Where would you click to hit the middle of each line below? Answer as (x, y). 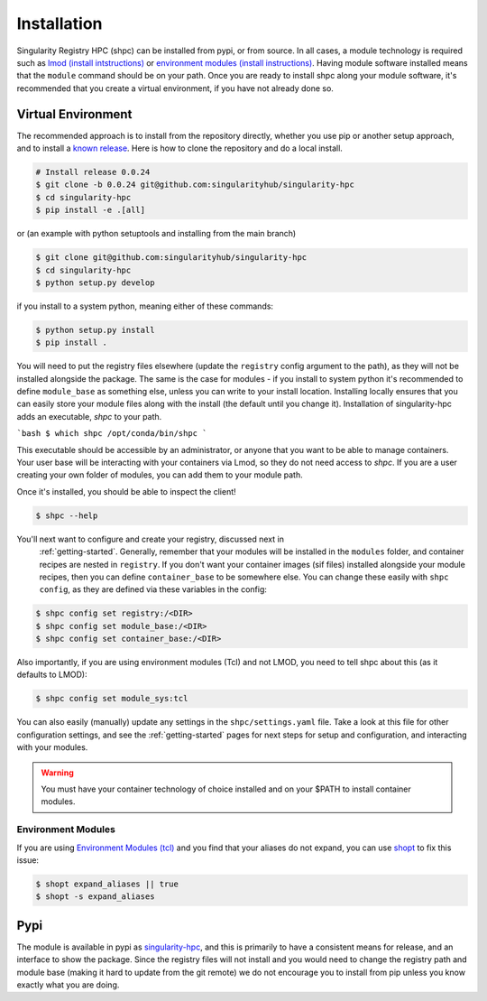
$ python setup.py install (95, 330)
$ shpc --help (67, 515)
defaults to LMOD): (52, 675)
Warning (57, 773)
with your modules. (52, 747)
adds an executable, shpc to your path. (89, 416)
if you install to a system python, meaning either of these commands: (145, 306)
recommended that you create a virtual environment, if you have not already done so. (175, 88)
